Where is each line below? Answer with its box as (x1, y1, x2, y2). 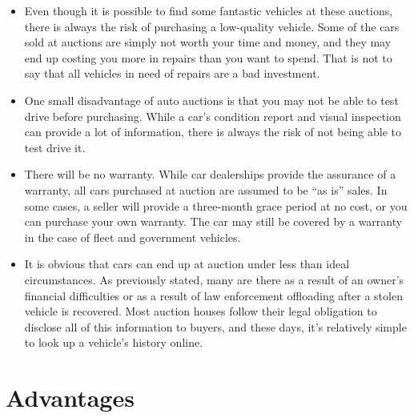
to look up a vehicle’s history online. (24, 334, 203, 351)
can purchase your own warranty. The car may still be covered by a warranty (24, 213, 403, 230)
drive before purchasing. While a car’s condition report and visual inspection (24, 107, 401, 124)
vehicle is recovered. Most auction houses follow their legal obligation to (24, 303, 377, 320)
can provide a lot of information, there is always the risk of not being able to (24, 123, 401, 140)
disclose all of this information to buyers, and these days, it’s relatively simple (24, 318, 407, 335)
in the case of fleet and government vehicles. (24, 228, 241, 245)
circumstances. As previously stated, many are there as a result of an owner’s (24, 271, 404, 287)
